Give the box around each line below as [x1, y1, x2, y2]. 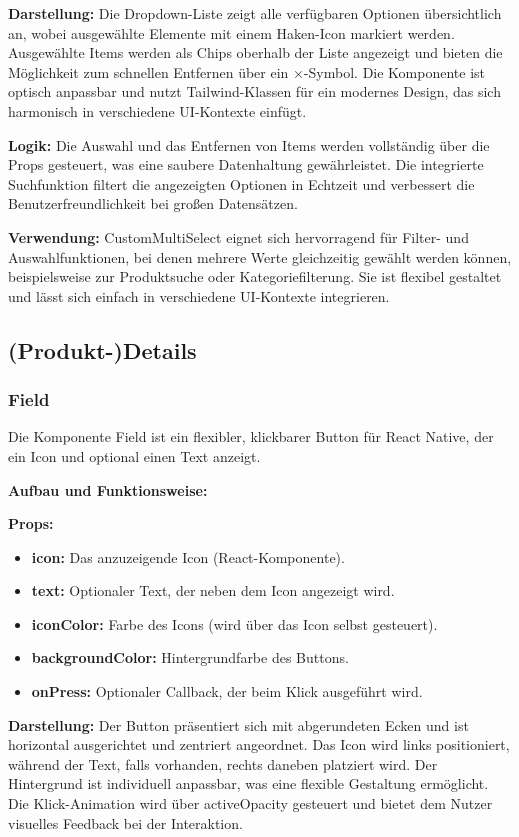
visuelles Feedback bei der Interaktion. [8, 812, 243, 833]
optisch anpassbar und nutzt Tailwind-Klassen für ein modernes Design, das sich [8, 81, 501, 102]
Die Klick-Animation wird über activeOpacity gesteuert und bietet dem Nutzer [8, 793, 493, 814]
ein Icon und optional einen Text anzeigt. [8, 445, 261, 466]
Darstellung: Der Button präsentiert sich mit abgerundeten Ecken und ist [8, 714, 469, 735]
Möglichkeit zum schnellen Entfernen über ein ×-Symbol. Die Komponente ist [8, 61, 486, 82]
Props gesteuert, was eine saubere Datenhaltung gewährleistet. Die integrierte [8, 154, 484, 175]
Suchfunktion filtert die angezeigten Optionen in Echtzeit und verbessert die [8, 173, 475, 194]
